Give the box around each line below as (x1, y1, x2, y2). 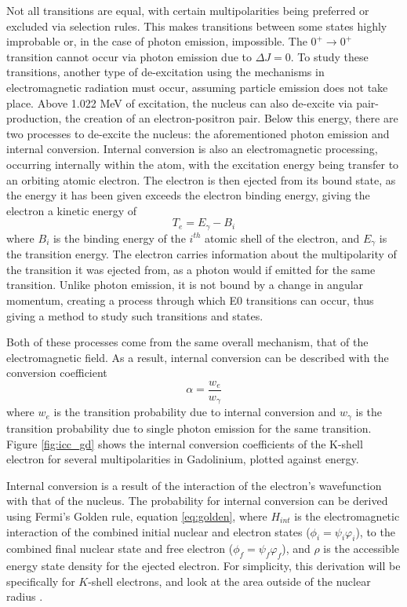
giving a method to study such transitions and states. (6, 307, 263, 324)
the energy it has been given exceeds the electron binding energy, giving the (6, 187, 370, 203)
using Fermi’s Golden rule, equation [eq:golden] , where (6, 507, 267, 524)
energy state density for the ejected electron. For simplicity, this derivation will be (6, 558, 401, 574)
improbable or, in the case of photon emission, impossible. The (6, 33, 307, 49)
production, (6, 110, 62, 126)
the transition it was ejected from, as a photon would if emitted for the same (6, 261, 376, 277)
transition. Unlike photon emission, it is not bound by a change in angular (6, 276, 364, 293)
